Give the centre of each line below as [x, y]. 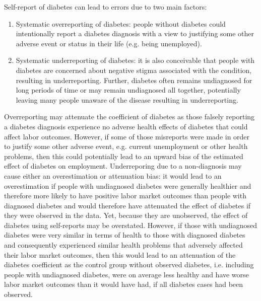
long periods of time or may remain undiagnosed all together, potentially [128, 90]
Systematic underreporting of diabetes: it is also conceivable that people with [135, 60]
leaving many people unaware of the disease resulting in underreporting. [127, 99]
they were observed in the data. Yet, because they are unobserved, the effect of [126, 215]
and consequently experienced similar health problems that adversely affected [123, 245]
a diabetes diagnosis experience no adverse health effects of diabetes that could [126, 126]
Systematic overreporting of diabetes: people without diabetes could [121, 23]
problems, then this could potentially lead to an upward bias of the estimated [124, 156]
